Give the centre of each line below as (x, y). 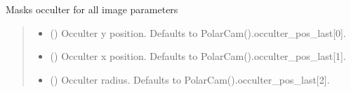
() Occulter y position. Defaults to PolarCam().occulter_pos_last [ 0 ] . (198, 32)
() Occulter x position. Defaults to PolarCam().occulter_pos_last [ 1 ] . (198, 56)
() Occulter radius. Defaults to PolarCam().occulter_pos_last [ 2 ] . (190, 79)
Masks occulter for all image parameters (92, 9)
